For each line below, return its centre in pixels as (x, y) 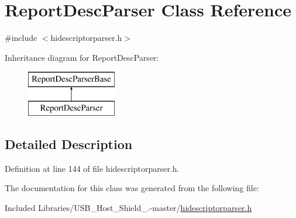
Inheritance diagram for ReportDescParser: (82, 57)
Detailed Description (69, 143)
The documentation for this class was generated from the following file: (132, 188)
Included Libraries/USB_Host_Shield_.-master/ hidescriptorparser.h (128, 207)
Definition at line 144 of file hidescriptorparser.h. (92, 168)
